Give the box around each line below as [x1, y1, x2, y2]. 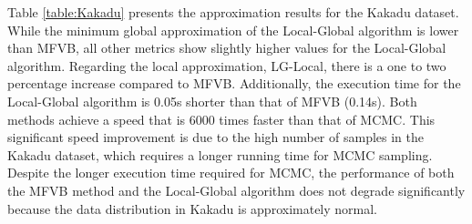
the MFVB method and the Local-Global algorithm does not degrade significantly [7, 180, 466, 199]
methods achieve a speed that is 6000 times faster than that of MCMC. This [7, 109, 436, 128]
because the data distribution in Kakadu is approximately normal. [7, 199, 378, 218]
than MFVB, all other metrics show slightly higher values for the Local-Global [7, 38, 446, 57]
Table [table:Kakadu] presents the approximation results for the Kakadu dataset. [7, 3, 459, 21]
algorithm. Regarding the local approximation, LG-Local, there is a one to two [7, 56, 446, 75]
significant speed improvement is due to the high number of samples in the [7, 127, 425, 147]
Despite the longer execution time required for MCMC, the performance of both [7, 163, 455, 182]
